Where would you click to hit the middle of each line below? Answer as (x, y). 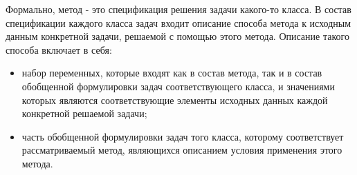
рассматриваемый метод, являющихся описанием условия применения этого (182, 150)
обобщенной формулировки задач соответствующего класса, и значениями (178, 86)
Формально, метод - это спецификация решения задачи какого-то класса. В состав (178, 9)
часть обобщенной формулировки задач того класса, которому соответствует (183, 136)
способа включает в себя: (59, 49)
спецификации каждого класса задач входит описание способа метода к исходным (178, 22)
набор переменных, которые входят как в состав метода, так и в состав (172, 73)
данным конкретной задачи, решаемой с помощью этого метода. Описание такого (177, 36)
